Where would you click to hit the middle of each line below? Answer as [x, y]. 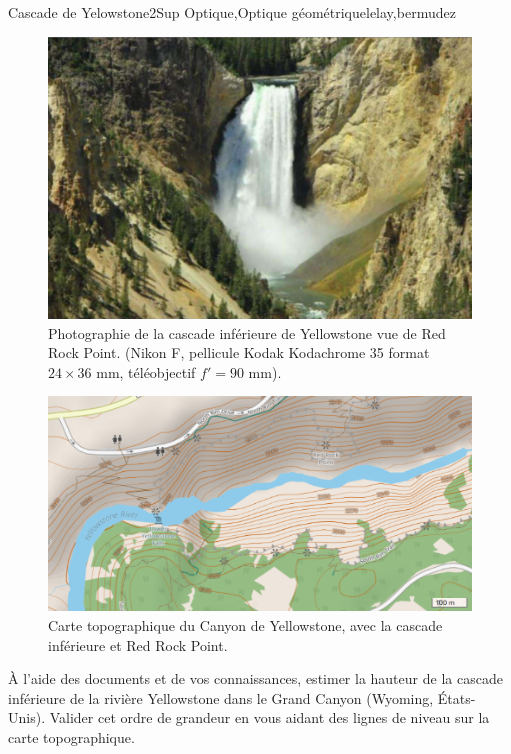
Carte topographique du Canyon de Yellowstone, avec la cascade [245, 624]
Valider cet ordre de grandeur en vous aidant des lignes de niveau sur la [269, 717]
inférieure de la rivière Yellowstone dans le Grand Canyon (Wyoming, [221, 697]
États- [456, 697]
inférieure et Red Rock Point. [138, 644]
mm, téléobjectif [146, 371]
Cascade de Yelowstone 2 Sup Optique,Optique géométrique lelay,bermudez [232, 12]
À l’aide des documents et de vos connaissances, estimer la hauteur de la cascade [255, 678]
